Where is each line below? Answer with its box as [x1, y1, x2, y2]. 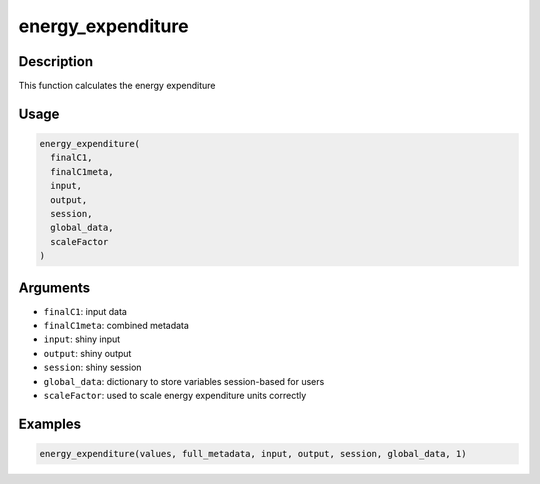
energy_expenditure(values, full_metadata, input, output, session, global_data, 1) [39, 448, 467, 460]
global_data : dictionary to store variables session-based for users [43, 375, 325, 387]
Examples [18, 415, 82, 432]
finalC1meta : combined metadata [43, 320, 190, 332]
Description [18, 53, 94, 70]
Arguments [18, 279, 91, 296]
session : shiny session [43, 361, 142, 374]
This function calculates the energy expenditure [18, 80, 216, 92]
